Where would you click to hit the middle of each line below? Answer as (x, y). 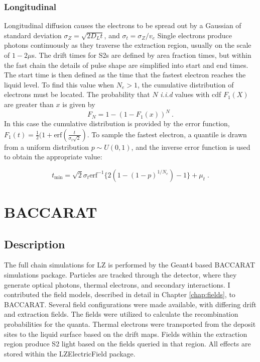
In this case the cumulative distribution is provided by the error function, (117, 123)
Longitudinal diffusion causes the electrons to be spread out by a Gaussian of (123, 25)
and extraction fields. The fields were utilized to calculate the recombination (121, 314)
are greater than (29, 104)
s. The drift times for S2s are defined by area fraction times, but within (142, 55)
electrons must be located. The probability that (77, 94)
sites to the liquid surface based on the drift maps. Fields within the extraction (126, 334)
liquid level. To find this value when (59, 84)
